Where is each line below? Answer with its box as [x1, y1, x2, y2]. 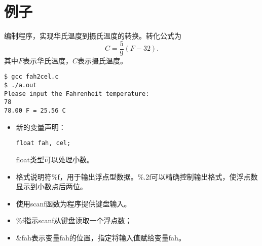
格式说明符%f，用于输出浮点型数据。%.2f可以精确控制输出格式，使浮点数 [16, 171, 258, 182]
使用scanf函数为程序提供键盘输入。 [16, 198, 131, 208]
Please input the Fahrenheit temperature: [4, 90, 149, 97]
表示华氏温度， [23, 55, 73, 65]
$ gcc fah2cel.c [4, 73, 59, 81]
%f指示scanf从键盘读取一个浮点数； [16, 215, 132, 226]
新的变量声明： [16, 121, 66, 132]
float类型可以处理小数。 [16, 154, 94, 164]
